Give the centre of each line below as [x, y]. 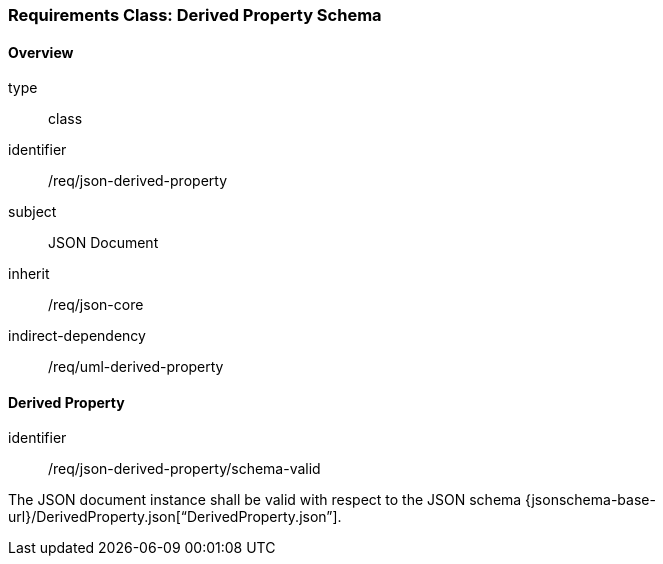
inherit [29, 274]
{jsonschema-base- [590, 500]
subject [32, 212]
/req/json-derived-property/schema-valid [184, 469]
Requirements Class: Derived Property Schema [195, 15]
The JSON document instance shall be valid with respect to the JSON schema [265, 500]
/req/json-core [96, 305]
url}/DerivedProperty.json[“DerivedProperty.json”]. [175, 517]
